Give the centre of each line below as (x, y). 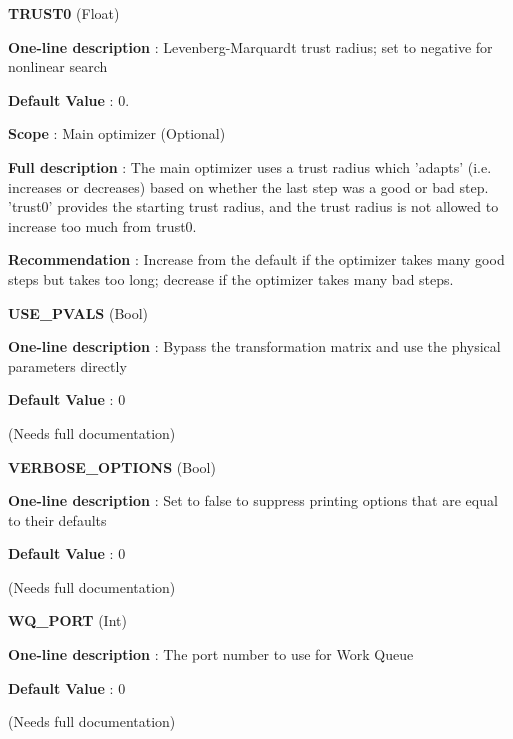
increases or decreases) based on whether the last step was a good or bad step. (248, 186)
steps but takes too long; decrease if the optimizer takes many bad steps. (231, 278)
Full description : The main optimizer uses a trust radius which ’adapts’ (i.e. (250, 166)
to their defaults (57, 519)
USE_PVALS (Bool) (78, 312)
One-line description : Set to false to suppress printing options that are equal (253, 500)
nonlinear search (58, 66)
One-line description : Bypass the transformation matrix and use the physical (254, 346)
